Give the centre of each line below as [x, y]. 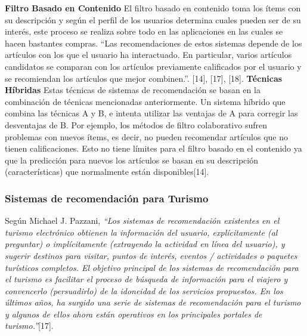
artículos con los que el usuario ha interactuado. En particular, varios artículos [148, 55]
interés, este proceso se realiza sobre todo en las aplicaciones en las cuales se [144, 31]
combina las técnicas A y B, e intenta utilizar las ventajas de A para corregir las [151, 113]
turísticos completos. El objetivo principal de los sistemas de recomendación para [152, 267]
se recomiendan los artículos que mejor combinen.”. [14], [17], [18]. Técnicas [144, 78]
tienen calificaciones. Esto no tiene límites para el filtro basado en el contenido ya [153, 148]
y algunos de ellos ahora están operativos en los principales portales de [134, 314]
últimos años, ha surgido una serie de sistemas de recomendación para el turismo [153, 302]
